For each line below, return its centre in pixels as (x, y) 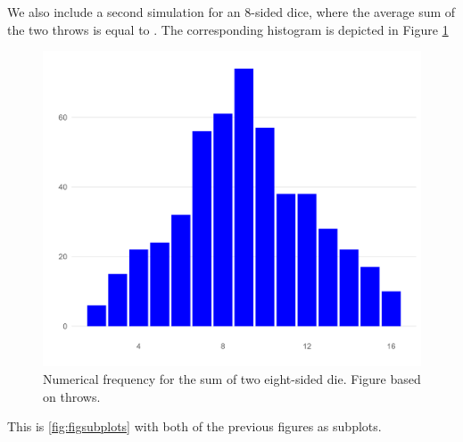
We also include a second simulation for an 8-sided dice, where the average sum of (231, 12)
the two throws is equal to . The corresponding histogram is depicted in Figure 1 (228, 29)
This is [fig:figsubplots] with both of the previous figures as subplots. (194, 426)
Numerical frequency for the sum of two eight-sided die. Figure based (232, 378)
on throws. (72, 396)
